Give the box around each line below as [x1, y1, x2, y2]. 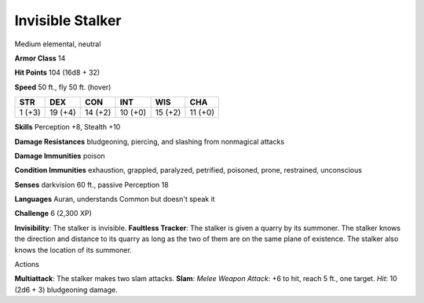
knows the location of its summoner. [14, 245, 133, 254]
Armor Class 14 [14, 53, 66, 63]
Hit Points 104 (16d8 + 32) [14, 68, 101, 78]
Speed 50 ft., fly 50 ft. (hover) [14, 82, 111, 92]
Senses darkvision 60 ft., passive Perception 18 [14, 180, 169, 189]
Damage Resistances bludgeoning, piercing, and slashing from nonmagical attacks [14, 137, 285, 146]
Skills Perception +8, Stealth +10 [14, 122, 121, 132]
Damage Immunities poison [14, 151, 105, 160]
